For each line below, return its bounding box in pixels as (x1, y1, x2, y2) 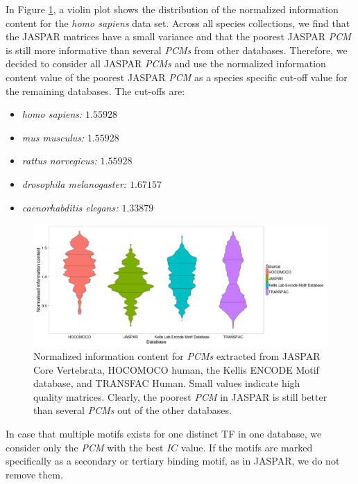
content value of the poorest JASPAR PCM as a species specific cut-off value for (6, 69, 348, 84)
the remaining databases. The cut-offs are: (6, 83, 185, 98)
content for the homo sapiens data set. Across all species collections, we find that (6, 15, 350, 30)
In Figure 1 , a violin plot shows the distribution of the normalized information (6, 2, 339, 16)
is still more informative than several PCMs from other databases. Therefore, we (6, 42, 348, 57)
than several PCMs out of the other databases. (33, 403, 232, 417)
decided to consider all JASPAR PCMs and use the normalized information (6, 56, 326, 71)
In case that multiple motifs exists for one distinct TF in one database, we (6, 426, 322, 441)
